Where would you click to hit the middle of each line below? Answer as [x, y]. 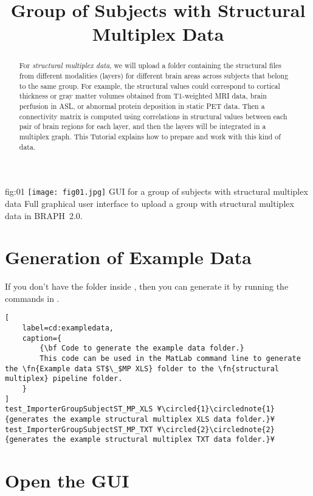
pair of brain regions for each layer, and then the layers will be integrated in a [143, 126]
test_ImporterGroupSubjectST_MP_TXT [79, 429]
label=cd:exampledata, [68, 328]
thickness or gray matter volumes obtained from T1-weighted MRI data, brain [143, 96]
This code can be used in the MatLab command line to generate [170, 359]
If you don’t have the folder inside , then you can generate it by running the [147, 286]
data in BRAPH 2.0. [44, 215]
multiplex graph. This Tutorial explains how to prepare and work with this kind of [150, 136]
